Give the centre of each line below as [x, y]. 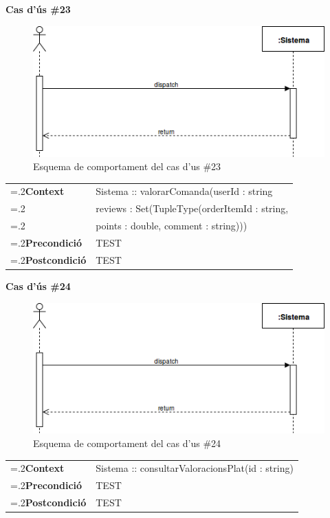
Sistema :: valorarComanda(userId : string [184, 191]
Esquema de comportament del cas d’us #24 [127, 443]
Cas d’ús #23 [38, 9]
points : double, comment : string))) [172, 226]
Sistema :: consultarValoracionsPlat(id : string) [195, 468]
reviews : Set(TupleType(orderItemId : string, [192, 208]
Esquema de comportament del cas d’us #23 [127, 166]
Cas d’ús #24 [38, 286]
